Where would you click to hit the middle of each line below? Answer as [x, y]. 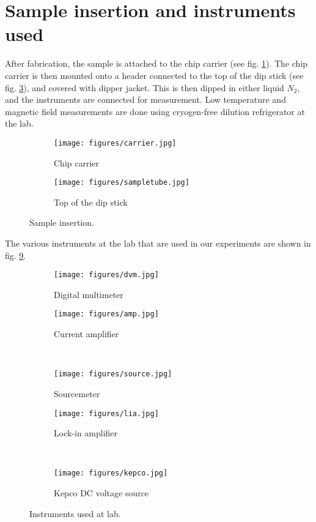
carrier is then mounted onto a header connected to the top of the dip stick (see [154, 75]
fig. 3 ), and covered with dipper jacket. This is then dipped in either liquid [145, 87]
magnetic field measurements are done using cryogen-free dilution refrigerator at [155, 111]
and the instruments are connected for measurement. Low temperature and [145, 99]
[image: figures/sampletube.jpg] [122, 183]
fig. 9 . [16, 255]
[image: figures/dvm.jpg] [106, 275]
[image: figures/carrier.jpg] [115, 143]
